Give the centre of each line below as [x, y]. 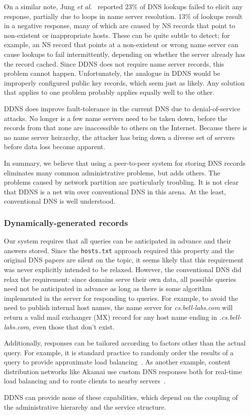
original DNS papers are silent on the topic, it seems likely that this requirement [124, 260]
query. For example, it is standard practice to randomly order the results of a [119, 352]
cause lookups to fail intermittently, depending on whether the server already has [125, 54]
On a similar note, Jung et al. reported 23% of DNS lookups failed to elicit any [123, 6]
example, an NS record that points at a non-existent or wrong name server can [121, 44]
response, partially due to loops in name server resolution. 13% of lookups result [123, 16]
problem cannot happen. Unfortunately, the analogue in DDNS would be [112, 73]
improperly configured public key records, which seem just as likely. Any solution [125, 82]
